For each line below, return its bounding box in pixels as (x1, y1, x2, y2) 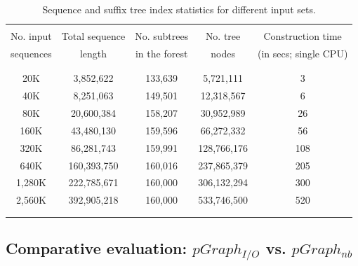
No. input (11, 29, 52, 43)
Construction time (263, 29, 342, 43)
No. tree (205, 29, 241, 43)
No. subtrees (135, 29, 189, 43)
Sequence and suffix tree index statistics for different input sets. (42, 2, 316, 16)
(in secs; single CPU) (257, 45, 348, 60)
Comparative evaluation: (6, 237, 187, 259)
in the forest (135, 45, 188, 60)
